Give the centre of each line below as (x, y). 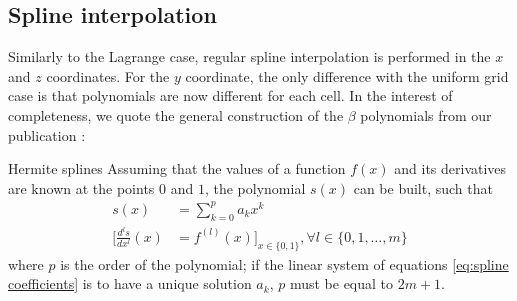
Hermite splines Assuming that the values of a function (177, 168)
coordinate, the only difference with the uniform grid (347, 75)
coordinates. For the (108, 75)
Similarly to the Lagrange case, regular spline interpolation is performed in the (249, 56)
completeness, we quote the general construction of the (176, 114)
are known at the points (81, 187)
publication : (47, 134)
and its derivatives (450, 168)
